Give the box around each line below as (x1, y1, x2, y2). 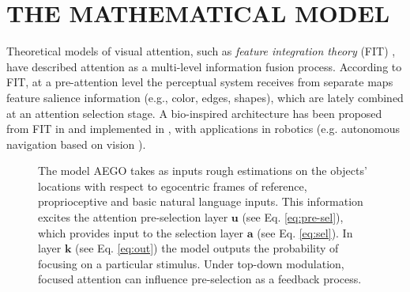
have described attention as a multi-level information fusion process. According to (6, 58, 402, 74)
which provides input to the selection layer (38, 224, 244, 241)
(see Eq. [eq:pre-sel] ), (242, 209, 344, 226)
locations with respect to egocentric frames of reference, (38, 177, 307, 194)
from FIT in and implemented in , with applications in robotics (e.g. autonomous (6, 120, 400, 137)
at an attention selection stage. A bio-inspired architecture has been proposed (6, 104, 382, 121)
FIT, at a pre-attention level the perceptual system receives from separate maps (6, 74, 393, 90)
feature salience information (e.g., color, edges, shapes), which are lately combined (6, 89, 404, 105)
